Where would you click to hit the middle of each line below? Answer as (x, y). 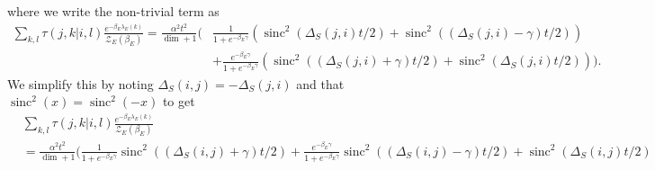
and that (320, 83)
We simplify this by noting (81, 83)
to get (179, 101)
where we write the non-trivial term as (113, 11)
